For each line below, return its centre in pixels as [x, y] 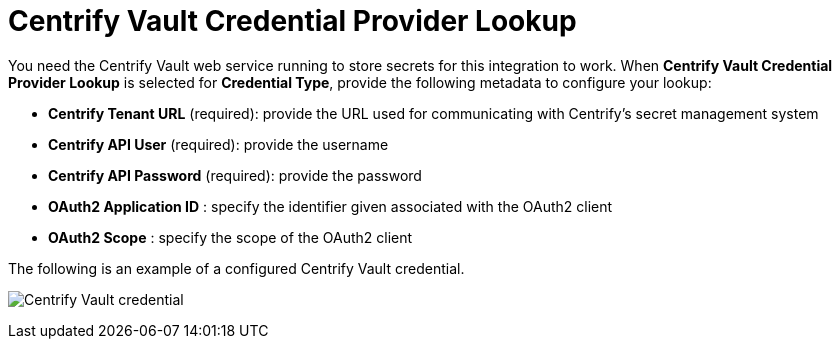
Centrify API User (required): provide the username [218, 144]
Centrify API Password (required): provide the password [235, 175]
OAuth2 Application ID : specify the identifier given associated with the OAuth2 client [330, 206]
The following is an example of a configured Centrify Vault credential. [236, 268]
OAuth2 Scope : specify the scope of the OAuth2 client [230, 237]
